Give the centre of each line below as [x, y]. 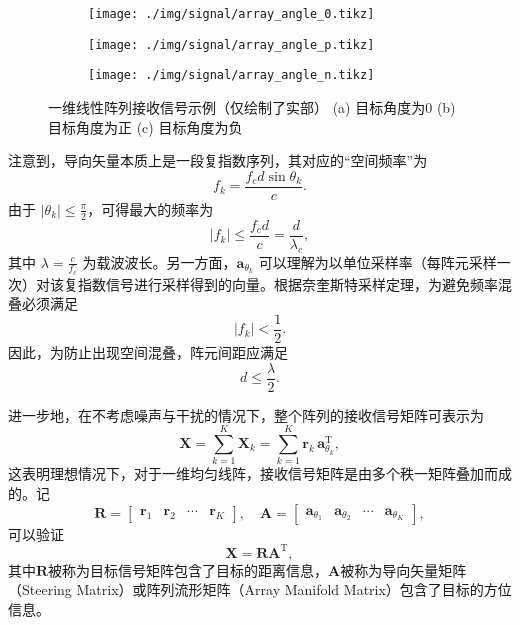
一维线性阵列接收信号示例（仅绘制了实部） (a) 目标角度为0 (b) [252, 106]
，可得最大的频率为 [150, 208]
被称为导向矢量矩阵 [403, 569]
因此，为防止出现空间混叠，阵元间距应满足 [148, 351]
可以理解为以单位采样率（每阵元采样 [377, 261]
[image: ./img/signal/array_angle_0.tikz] [231, 14]
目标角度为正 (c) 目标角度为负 [145, 126]
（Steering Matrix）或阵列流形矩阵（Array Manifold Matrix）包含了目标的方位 [260, 589]
